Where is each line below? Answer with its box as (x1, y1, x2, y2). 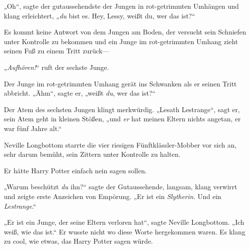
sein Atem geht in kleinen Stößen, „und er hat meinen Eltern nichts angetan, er (4, 114, 241, 124)
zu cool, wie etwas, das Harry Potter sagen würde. (4, 236, 153, 246)
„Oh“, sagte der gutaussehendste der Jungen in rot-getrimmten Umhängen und (4, 1, 239, 11)
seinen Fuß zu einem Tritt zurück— (4, 46, 109, 56)
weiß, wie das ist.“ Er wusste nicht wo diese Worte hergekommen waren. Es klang (4, 226, 246, 236)
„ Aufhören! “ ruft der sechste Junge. (4, 62, 109, 72)
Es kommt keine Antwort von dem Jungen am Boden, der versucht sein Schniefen (4, 27, 247, 37)
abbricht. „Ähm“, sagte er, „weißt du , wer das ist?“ (4, 88, 156, 98)
